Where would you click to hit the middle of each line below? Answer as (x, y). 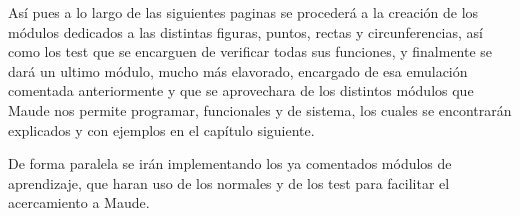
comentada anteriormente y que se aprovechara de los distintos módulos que (241, 90)
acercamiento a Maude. (79, 202)
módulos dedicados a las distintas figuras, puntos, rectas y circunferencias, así (245, 31)
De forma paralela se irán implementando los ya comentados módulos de (230, 163)
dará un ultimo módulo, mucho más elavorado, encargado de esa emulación (238, 70)
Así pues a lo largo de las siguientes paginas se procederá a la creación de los (243, 12)
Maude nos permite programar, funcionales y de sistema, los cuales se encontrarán (260, 109)
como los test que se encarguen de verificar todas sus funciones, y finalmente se (250, 51)
